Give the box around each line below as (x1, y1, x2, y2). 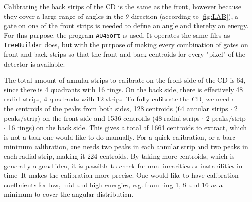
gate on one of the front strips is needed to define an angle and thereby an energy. (4, 20, 249, 31)
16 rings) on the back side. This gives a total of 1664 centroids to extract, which (8, 122, 247, 133)
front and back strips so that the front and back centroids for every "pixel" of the (4, 49, 245, 59)
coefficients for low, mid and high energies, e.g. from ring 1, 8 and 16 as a (4, 179, 223, 189)
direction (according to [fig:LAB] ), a (131, 11, 239, 21)
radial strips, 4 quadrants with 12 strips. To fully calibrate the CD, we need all (4, 94, 239, 104)
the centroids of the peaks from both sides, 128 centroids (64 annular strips (4, 103, 228, 114)
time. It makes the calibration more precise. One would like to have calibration (4, 170, 239, 180)
